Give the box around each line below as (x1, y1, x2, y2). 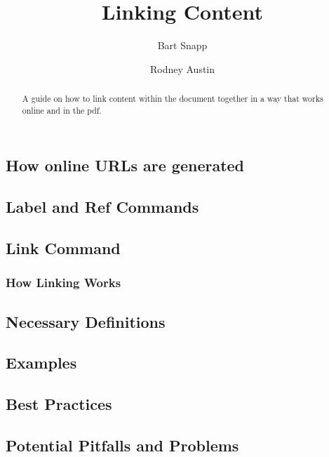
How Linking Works (6, 274, 121, 291)
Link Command (6, 237, 121, 258)
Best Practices (6, 393, 112, 415)
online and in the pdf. (22, 104, 102, 116)
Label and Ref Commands (6, 196, 199, 218)
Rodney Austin (149, 61, 215, 76)
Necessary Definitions (6, 310, 166, 332)
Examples (6, 352, 77, 373)
